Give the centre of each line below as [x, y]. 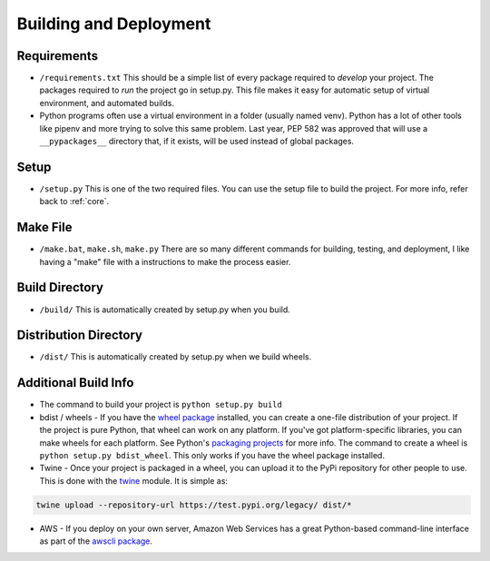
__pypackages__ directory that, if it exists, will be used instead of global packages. [196, 142]
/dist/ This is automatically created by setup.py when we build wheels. [176, 357]
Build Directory [60, 287]
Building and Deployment [114, 24]
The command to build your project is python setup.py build [161, 405]
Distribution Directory [79, 335]
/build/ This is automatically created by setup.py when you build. [165, 310]
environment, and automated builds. [107, 103]
